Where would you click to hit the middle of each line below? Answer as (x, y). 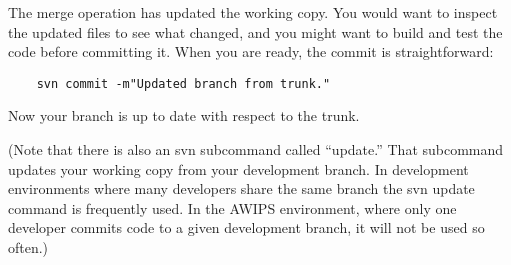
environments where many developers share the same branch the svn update (241, 188)
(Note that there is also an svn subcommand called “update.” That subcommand (256, 149)
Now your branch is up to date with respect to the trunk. (184, 115)
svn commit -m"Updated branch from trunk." (183, 83)
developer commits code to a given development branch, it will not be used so (246, 227)
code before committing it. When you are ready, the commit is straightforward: (251, 51)
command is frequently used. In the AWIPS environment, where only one (232, 207)
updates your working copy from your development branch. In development (238, 168)
